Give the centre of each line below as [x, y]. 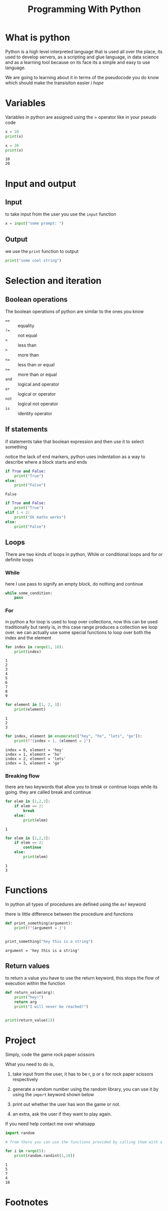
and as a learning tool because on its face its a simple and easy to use [78, 62]
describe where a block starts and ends [46, 462]
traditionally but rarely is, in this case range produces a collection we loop [81, 627]
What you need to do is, [30, 1064]
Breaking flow [23, 776]
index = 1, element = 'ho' [33, 754]
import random [20, 1133]
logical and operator [39, 384]
